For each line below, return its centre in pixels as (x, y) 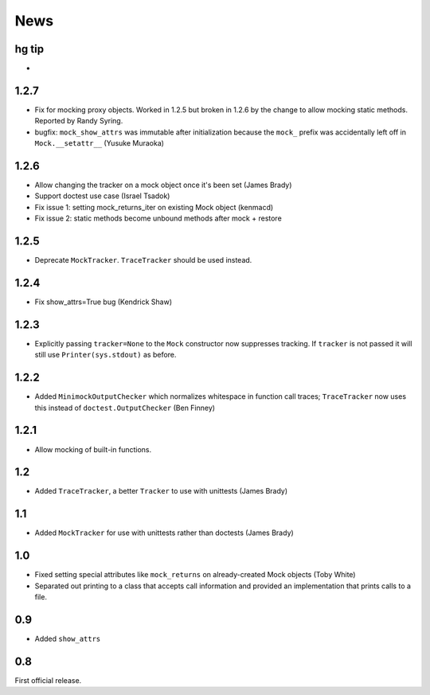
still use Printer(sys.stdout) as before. (106, 355)
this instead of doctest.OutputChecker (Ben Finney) (125, 408)
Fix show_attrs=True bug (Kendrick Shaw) (104, 302)
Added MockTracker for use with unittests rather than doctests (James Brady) (164, 533)
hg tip (29, 49)
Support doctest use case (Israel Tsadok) (102, 196)
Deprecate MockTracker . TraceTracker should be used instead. (143, 260)
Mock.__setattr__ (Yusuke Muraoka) (100, 143)
